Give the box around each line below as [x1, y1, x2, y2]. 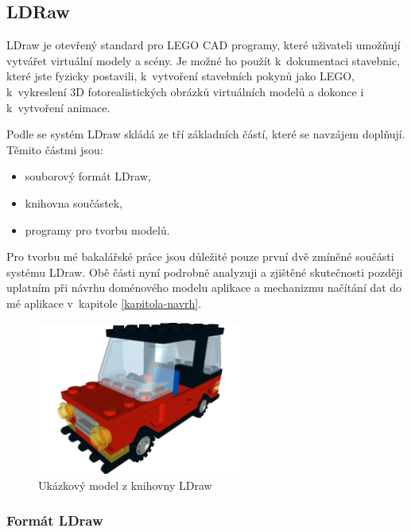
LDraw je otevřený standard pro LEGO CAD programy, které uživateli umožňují [6, 37, 401, 53]
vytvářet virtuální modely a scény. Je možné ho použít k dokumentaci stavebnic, [6, 52, 401, 68]
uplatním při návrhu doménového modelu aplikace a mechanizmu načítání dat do [6, 279, 402, 296]
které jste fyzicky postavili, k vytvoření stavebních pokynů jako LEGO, [6, 68, 355, 84]
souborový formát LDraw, [25, 168, 151, 184]
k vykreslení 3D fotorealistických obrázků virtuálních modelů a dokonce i [6, 83, 364, 99]
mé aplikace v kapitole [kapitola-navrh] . [6, 294, 202, 311]
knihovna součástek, [25, 194, 123, 211]
